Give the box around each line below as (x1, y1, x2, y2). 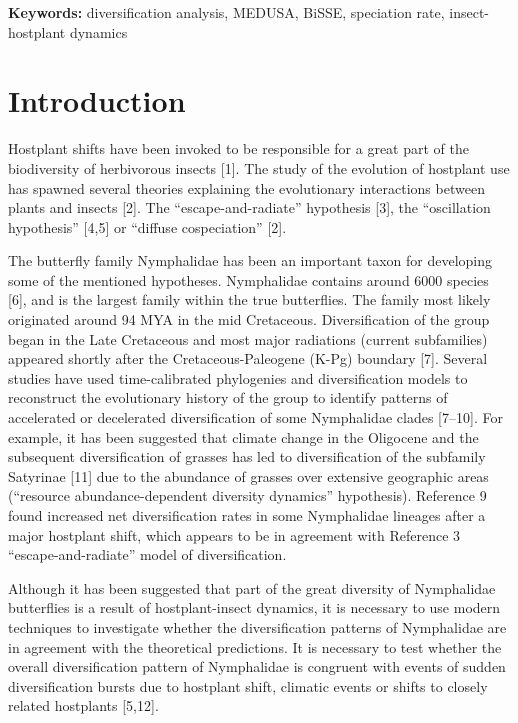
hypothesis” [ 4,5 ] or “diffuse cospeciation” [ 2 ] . (8, 216, 287, 237)
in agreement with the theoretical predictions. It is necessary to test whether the (8, 636, 502, 657)
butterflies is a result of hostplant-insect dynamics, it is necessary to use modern (8, 597, 501, 618)
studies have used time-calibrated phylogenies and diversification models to (8, 367, 468, 388)
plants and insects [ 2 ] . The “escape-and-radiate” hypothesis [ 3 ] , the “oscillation (8, 197, 491, 218)
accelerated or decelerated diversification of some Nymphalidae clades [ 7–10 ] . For (8, 407, 503, 428)
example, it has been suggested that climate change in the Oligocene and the (8, 426, 479, 447)
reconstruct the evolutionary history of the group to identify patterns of (8, 387, 448, 408)
